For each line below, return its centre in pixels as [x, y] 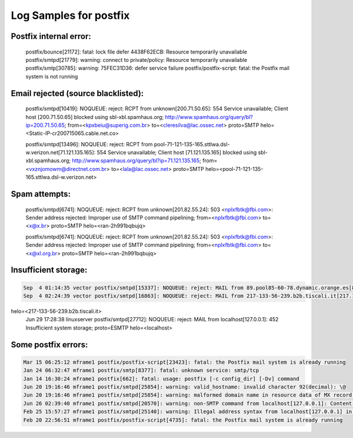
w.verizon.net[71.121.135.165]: [61, 153]
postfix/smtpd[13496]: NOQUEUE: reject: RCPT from [89, 144]
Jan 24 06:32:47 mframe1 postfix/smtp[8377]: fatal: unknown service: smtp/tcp [141, 371]
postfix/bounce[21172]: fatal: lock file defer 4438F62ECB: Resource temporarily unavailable [136, 52]
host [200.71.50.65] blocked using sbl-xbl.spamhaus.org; [95, 117]
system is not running [52, 76]
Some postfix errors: [49, 345]
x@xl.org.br [43, 253]
